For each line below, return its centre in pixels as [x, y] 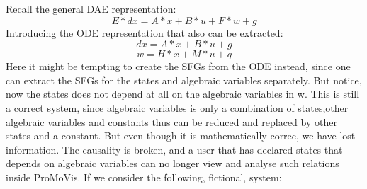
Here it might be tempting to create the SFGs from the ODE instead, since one [178, 66]
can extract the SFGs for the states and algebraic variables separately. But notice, [184, 80]
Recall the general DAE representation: [91, 8]
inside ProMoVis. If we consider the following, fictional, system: [144, 177]
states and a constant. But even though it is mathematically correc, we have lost [181, 136]
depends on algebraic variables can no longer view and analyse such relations [173, 163]
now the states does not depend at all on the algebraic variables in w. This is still [183, 94]
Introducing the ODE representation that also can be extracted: [145, 32]
